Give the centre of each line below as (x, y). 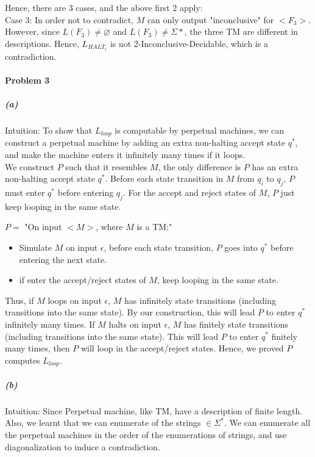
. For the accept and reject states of (189, 193)
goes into (241, 247)
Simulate (36, 247)
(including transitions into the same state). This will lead (112, 336)
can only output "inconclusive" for (211, 19)
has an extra (275, 166)
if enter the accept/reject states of (83, 280)
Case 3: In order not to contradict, (69, 19)
